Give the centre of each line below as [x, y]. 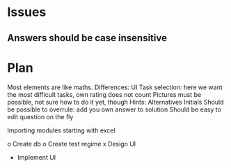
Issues [27, 12]
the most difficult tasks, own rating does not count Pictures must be [104, 94]
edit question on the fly [40, 116]
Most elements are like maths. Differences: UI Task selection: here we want [115, 87]
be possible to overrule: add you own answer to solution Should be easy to [114, 109]
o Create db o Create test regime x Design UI [72, 144]
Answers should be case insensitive [87, 38]
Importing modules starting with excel [62, 130]
